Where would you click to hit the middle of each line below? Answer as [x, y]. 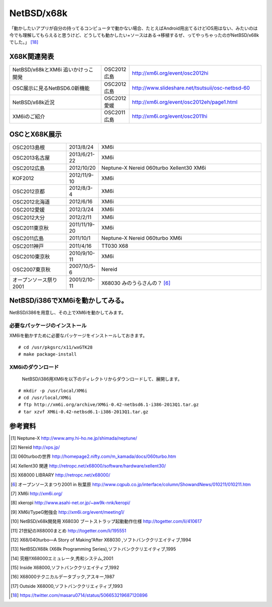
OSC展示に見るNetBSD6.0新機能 [51, 88]
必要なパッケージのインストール [48, 326]
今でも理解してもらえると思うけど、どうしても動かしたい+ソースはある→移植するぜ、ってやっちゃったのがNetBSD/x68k [134, 35]
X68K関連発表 [32, 57]
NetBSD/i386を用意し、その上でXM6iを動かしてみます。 [67, 313]
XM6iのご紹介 [29, 117]
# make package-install [48, 354]
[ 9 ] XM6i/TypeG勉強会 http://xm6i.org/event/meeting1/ [67, 512]
